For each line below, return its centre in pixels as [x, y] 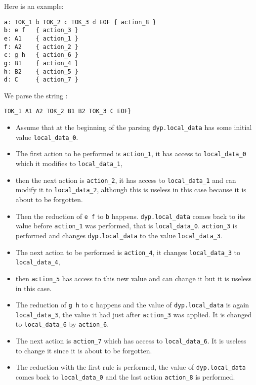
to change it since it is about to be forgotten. [84, 350]
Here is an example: [34, 6]
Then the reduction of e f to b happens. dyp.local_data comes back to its [130, 216]
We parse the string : [36, 95]
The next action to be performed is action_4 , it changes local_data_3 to [128, 252]
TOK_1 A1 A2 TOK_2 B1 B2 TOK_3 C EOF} [68, 111]
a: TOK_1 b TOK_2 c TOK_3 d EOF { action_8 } [80, 22]
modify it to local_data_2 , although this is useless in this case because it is [131, 190]
